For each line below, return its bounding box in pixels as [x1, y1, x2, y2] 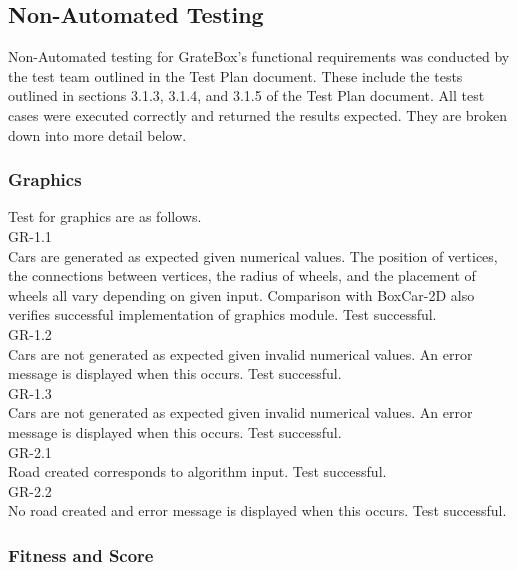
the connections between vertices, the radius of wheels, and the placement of [8, 265, 476, 286]
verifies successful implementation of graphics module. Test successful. [8, 304, 437, 325]
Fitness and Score [8, 542, 154, 567]
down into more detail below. [8, 124, 187, 145]
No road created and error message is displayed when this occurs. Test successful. [8, 500, 507, 521]
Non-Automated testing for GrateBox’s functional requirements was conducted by [8, 46, 510, 67]
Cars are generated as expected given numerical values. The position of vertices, [8, 245, 498, 266]
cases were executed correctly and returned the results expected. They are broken [8, 104, 508, 125]
